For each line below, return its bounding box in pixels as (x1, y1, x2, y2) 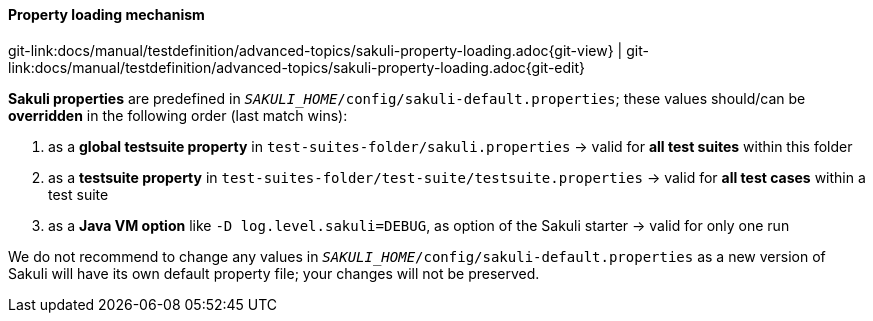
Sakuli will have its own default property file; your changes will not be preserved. (8, 264, 540, 282)
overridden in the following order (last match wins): (8, 106, 348, 124)
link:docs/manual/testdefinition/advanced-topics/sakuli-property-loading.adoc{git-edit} (8, 58, 586, 76)
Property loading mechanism (8, 6, 205, 23)
